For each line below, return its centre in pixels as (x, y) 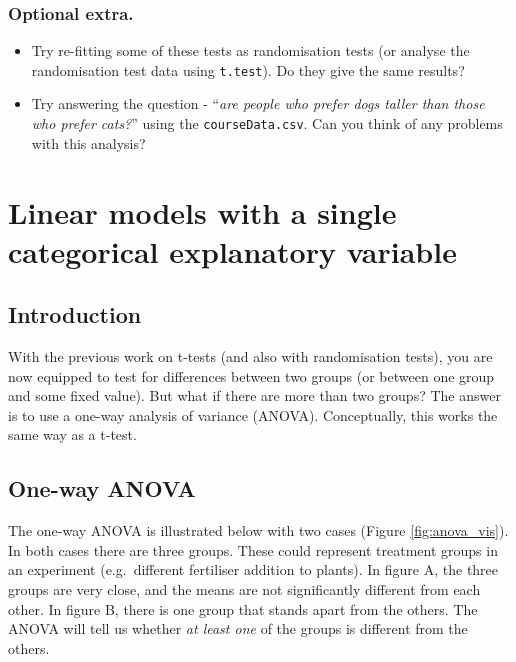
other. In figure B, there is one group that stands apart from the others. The (243, 608)
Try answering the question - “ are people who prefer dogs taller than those (258, 103)
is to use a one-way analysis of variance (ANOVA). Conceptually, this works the (253, 414)
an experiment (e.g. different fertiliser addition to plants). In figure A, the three (253, 569)
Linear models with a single (202, 211)
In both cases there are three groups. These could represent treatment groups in (253, 549)
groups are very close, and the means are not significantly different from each (244, 589)
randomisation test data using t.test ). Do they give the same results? (248, 69)
